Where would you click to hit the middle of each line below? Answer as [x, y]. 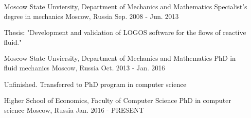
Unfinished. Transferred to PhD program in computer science [95, 84]
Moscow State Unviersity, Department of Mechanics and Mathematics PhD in [120, 58]
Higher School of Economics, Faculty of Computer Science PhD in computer [117, 100]
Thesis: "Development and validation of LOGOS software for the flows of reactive [125, 32]
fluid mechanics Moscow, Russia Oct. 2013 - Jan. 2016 [85, 67]
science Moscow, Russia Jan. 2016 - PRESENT [74, 110]
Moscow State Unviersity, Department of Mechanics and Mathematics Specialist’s [125, 6]
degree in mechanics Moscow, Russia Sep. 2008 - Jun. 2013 [91, 16]
